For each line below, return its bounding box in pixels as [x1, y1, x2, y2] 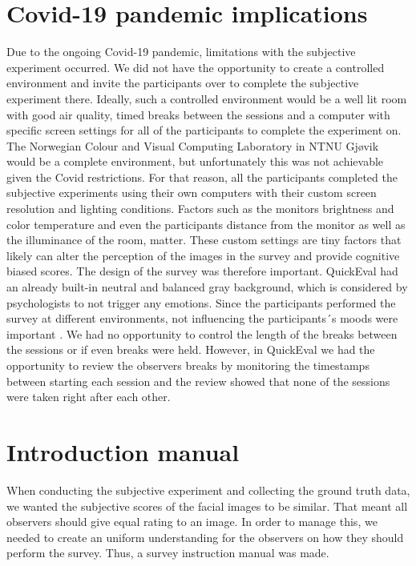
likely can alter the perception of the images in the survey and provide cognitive [6, 247, 400, 263]
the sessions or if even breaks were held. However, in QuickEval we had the [6, 341, 375, 358]
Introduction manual [6, 435, 240, 468]
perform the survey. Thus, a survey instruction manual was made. [6, 544, 329, 561]
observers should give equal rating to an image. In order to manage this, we [6, 513, 378, 530]
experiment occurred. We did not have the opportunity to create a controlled [6, 58, 385, 75]
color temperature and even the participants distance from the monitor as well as [6, 215, 406, 232]
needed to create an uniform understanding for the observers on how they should [6, 528, 404, 545]
